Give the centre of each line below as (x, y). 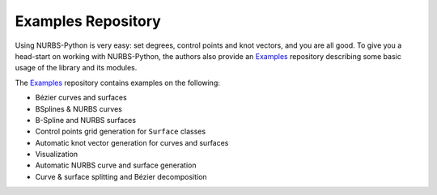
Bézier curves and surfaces (81, 98)
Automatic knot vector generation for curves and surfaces (132, 142)
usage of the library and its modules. (76, 68)
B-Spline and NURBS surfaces (86, 120)
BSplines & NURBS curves (79, 108)
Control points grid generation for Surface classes (121, 131)
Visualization (57, 155)
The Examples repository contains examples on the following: (117, 83)
